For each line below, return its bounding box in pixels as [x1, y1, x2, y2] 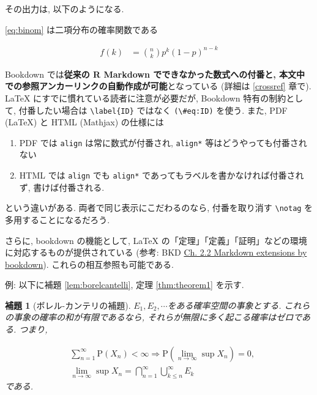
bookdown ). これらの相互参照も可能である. [5, 257, 174, 270]
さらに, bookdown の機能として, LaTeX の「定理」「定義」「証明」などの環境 [5, 234, 307, 246]
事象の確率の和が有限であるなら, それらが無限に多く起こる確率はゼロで [13, 311, 302, 323]
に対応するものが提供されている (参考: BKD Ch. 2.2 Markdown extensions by [5, 246, 307, 259]
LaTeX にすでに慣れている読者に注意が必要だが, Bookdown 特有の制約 [5, 91, 286, 104]
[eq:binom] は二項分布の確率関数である [5, 23, 158, 35]
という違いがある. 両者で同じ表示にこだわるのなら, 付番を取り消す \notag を [5, 201, 313, 214]
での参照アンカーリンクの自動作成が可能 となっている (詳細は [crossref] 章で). [5, 79, 311, 92]
